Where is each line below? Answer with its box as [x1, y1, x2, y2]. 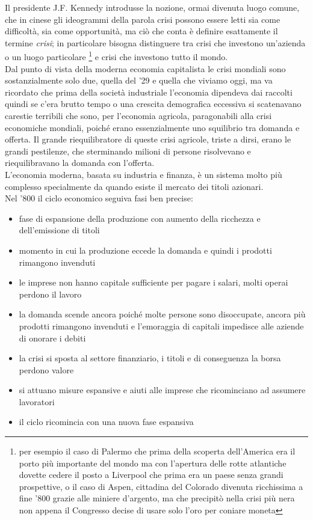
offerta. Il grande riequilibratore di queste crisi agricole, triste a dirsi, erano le [5, 133, 291, 145]
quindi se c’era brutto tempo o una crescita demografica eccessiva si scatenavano [5, 97, 302, 110]
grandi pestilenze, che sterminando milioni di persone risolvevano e [5, 144, 251, 157]
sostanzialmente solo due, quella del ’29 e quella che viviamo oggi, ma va [5, 74, 273, 87]
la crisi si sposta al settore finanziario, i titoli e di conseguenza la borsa [19, 352, 281, 364]
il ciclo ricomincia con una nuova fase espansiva [19, 415, 194, 428]
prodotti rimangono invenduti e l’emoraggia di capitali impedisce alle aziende [19, 319, 304, 332]
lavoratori [19, 395, 55, 408]
